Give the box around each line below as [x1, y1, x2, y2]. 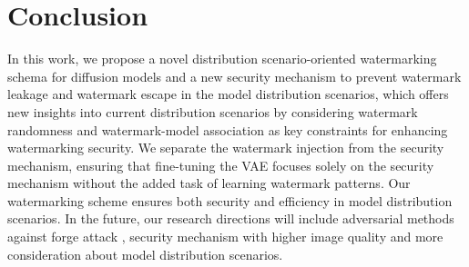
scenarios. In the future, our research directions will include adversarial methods [7, 209, 454, 228]
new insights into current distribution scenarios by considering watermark [7, 102, 418, 121]
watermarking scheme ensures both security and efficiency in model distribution [7, 191, 453, 210]
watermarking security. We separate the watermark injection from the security [7, 138, 444, 157]
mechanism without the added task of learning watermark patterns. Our [7, 173, 411, 193]
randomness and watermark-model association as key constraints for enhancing [7, 120, 448, 139]
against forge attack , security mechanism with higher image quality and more [7, 227, 444, 246]
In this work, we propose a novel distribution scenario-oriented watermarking [7, 49, 437, 68]
